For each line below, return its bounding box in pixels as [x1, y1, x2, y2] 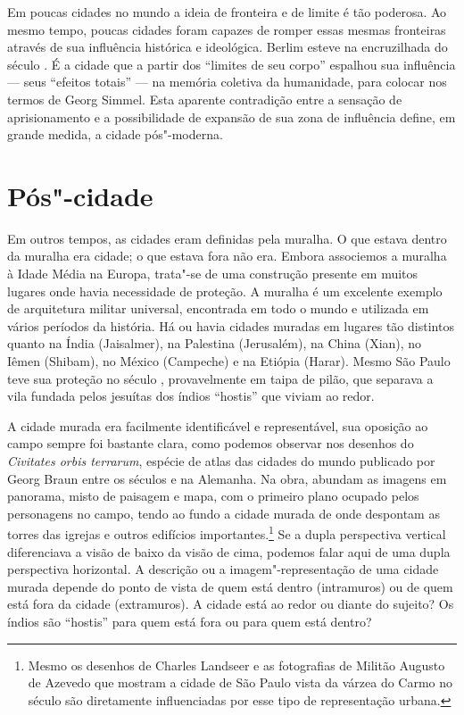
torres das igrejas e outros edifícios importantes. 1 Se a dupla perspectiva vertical [7, 522, 446, 544]
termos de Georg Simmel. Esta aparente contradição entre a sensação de [7, 89, 402, 108]
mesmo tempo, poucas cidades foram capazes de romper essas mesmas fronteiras [7, 20, 446, 38]
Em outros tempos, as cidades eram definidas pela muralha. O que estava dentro [7, 229, 447, 247]
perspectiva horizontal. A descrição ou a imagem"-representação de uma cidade [7, 560, 439, 578]
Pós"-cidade [7, 177, 153, 213]
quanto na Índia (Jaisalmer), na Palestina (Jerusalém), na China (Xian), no [7, 334, 422, 353]
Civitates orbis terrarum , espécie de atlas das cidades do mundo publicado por [7, 452, 435, 470]
